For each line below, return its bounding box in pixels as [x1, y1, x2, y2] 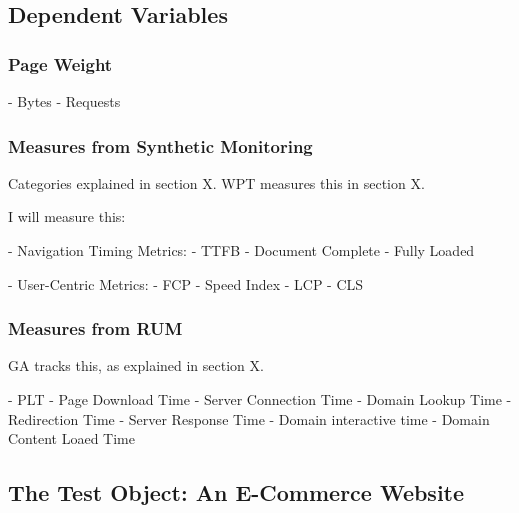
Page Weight [8, 51, 113, 76]
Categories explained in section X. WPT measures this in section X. [8, 172, 425, 193]
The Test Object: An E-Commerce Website [8, 477, 465, 508]
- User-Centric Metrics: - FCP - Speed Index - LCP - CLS [8, 273, 364, 294]
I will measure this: [8, 206, 126, 227]
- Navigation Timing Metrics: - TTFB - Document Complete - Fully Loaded [8, 240, 475, 260]
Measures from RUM [8, 316, 183, 341]
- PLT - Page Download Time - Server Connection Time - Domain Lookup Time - [8, 389, 512, 409]
